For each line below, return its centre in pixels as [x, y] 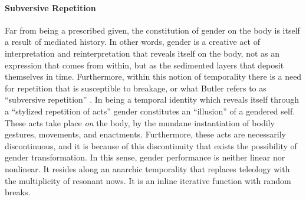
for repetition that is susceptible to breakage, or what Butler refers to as [136, 88]
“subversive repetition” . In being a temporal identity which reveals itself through [152, 99]
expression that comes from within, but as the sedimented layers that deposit [144, 65]
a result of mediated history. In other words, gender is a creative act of [132, 42]
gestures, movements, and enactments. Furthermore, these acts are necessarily [145, 134]
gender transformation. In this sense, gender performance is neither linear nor [145, 157]
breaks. [18, 192]
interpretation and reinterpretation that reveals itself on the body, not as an [142, 53]
